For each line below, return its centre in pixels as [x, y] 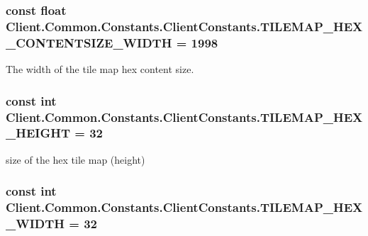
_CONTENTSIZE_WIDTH [89, 42]
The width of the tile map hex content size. [100, 69]
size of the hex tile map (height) [76, 159]
